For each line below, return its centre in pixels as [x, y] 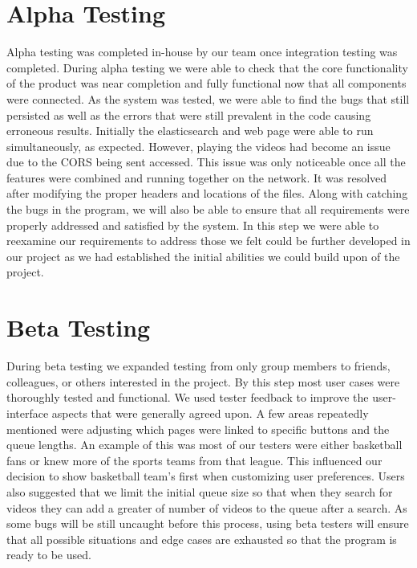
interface [28, 413]
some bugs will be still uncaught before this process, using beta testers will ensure [208, 523]
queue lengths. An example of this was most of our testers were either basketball [204, 445]
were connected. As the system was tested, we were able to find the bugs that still [208, 98]
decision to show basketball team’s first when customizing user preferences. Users [206, 476]
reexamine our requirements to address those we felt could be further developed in [208, 241]
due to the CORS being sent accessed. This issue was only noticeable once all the [206, 162]
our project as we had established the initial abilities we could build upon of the [203, 256]
